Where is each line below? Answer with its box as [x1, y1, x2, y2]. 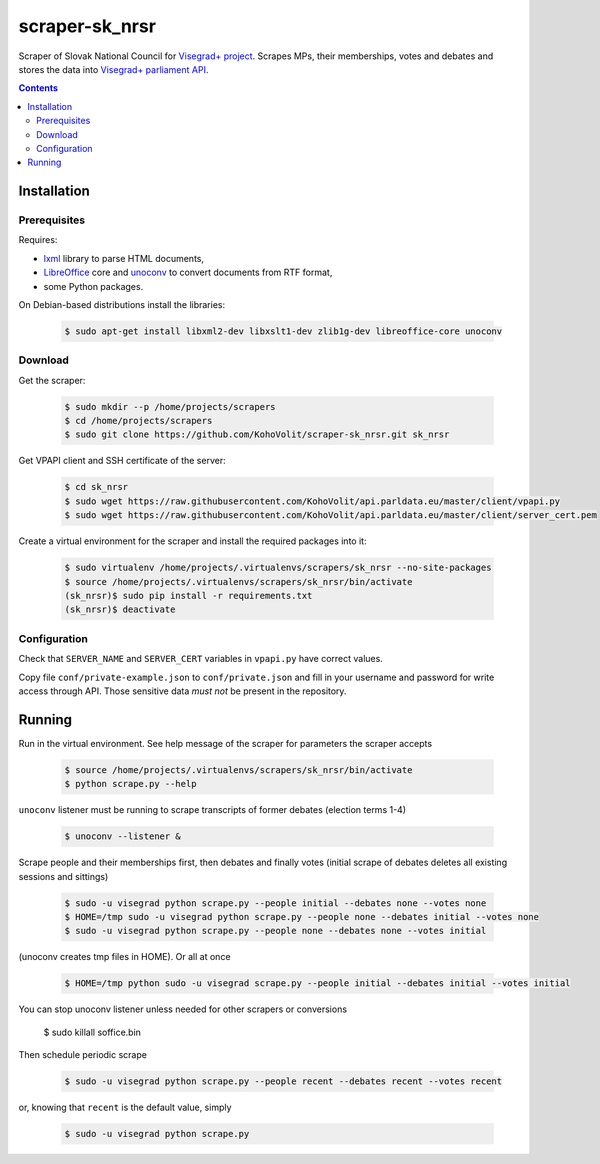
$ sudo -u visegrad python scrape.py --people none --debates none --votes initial [64, 925, 487, 937]
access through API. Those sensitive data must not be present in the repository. [18, 685, 347, 697]
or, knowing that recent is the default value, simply [18, 1101, 232, 1113]
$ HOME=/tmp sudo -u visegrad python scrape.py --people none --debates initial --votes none [64, 911, 540, 922]
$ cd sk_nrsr [64, 481, 129, 493]
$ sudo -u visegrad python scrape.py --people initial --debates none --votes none [64, 897, 487, 909]
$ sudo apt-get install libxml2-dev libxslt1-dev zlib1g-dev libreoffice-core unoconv [64, 325, 503, 337]
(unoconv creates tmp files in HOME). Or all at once [18, 951, 231, 963]
